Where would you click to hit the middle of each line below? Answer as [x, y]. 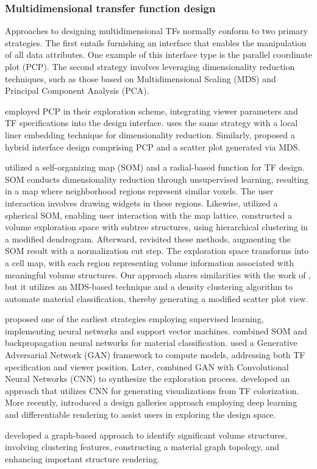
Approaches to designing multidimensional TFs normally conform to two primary [156, 31]
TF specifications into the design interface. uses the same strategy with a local [151, 123]
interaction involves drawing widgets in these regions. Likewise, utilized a [141, 203]
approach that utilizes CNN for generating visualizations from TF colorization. [152, 390]
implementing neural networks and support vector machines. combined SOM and [156, 330]
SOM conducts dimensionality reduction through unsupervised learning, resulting [157, 179]
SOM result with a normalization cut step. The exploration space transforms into [157, 251]
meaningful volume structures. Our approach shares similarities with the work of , [158, 274]
